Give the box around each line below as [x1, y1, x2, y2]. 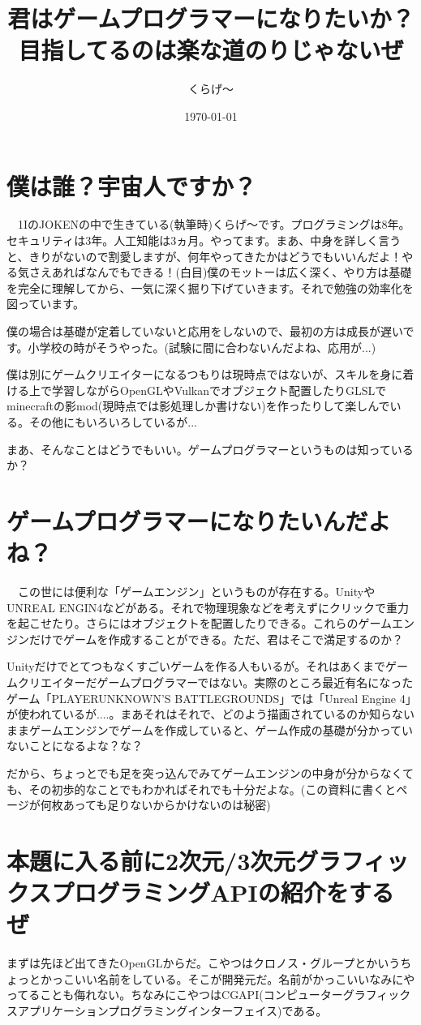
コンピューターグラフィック [263, 986, 411, 1003]
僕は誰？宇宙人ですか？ [6, 169, 257, 202]
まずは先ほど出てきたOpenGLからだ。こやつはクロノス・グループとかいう [6, 954, 401, 971]
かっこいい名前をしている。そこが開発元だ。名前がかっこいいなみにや [40, 970, 415, 987]
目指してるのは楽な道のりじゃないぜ [18, 33, 404, 66]
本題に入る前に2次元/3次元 [6, 843, 296, 877]
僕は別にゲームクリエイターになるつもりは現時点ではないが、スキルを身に [6, 366, 403, 383]
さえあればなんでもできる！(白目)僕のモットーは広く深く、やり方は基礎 [28, 264, 412, 281]
